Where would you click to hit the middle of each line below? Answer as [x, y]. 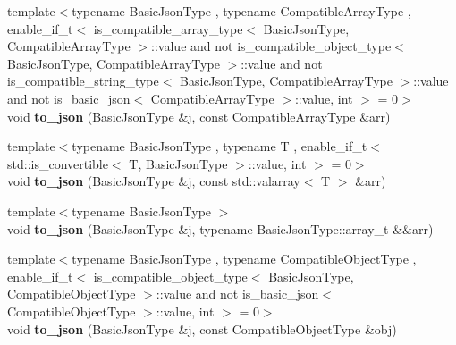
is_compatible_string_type [83, 81]
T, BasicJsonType [178, 163]
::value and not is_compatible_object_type [271, 46]
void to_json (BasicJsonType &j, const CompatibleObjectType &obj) [202, 328]
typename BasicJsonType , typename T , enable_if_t [220, 146]
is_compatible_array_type [168, 28]
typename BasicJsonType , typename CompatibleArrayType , [241, 11]
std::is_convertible [58, 163]
